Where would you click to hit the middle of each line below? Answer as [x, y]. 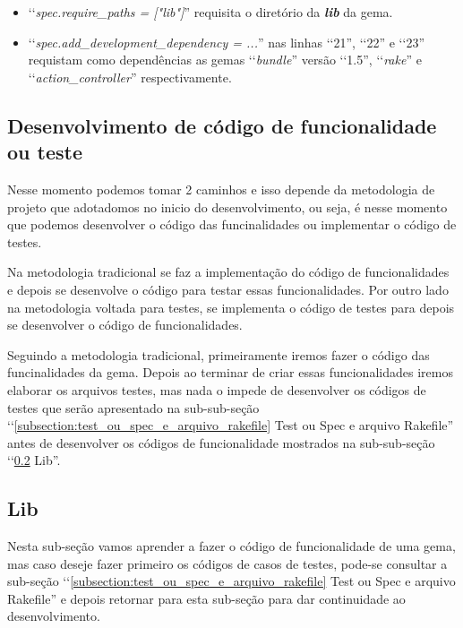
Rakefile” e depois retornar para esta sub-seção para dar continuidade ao [206, 598]
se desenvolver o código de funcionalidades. [125, 325]
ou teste [45, 152]
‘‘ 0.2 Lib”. [34, 460]
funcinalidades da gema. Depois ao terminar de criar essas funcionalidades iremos [230, 372]
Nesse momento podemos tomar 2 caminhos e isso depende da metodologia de [221, 189]
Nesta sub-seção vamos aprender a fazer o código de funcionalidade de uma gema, [231, 546]
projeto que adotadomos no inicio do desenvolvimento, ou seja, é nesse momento [227, 206]
